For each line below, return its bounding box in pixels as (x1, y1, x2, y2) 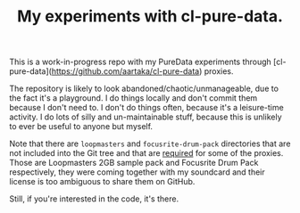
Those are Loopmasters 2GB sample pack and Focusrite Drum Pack (9, 158, 259, 168)
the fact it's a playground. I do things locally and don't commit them (9, 93, 258, 103)
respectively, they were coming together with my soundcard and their (9, 167, 265, 177)
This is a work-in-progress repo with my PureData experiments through (9, 56, 272, 68)
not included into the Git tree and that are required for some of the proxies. (9, 148, 284, 159)
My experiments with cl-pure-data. (16, 6, 284, 27)
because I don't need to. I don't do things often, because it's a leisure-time (9, 102, 284, 113)
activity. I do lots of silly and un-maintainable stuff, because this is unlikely (9, 111, 283, 122)
